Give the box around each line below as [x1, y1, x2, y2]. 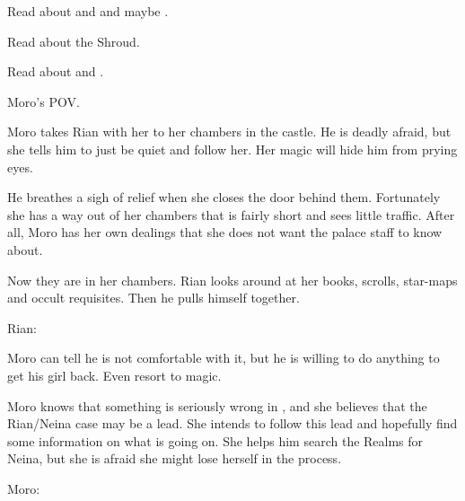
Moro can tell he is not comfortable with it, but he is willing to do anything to [7, 348, 440, 367]
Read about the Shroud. [7, 31, 140, 50]
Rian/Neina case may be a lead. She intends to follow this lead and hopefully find [7, 414, 458, 433]
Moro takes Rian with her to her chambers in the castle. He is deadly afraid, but [7, 122, 452, 141]
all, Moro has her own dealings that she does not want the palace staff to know [7, 223, 443, 242]
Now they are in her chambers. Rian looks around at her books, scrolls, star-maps [7, 270, 458, 289]
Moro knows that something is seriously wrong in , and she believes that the [7, 396, 427, 415]
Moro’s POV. [7, 92, 80, 110]
